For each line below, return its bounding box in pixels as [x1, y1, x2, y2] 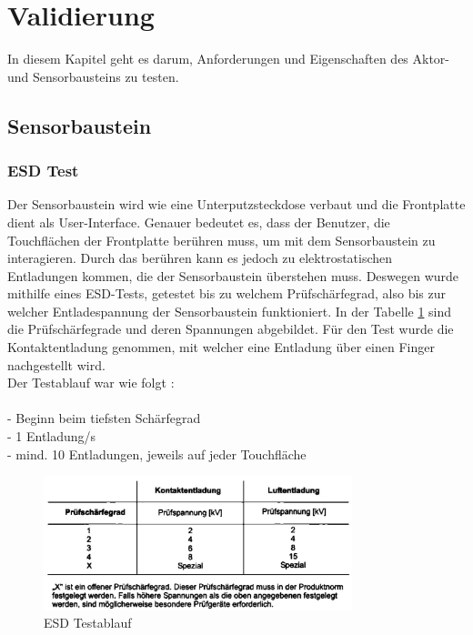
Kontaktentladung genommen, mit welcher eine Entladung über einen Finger [7, 338, 435, 357]
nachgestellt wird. [7, 355, 106, 374]
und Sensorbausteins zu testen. [7, 66, 179, 86]
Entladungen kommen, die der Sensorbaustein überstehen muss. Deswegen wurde [7, 266, 459, 285]
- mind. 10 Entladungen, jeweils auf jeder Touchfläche [7, 444, 307, 463]
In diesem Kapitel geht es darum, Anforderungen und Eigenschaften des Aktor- [7, 49, 450, 68]
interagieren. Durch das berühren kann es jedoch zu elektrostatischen [7, 248, 393, 267]
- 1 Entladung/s [7, 427, 96, 446]
